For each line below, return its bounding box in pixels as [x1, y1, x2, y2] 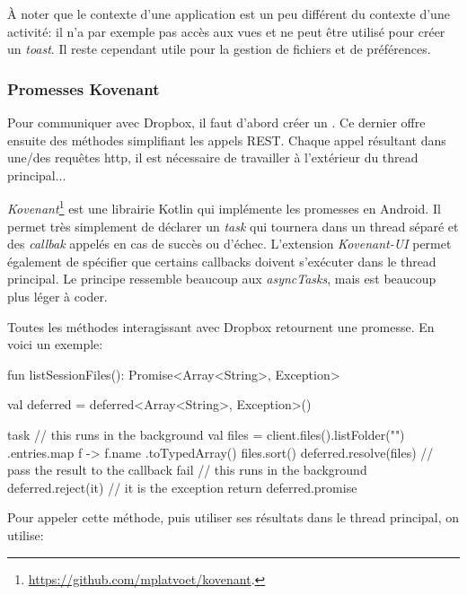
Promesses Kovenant [7, 77, 160, 100]
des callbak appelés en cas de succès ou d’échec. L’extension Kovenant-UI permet [7, 234, 452, 253]
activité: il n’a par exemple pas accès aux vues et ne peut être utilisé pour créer [7, 22, 445, 40]
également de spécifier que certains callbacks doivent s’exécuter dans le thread [7, 251, 436, 270]
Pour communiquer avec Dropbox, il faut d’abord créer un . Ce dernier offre [7, 113, 426, 131]
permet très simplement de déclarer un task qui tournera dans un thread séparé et [7, 216, 459, 235]
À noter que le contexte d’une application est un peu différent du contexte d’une [7, 4, 450, 22]
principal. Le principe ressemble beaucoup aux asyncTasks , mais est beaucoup [7, 269, 436, 288]
